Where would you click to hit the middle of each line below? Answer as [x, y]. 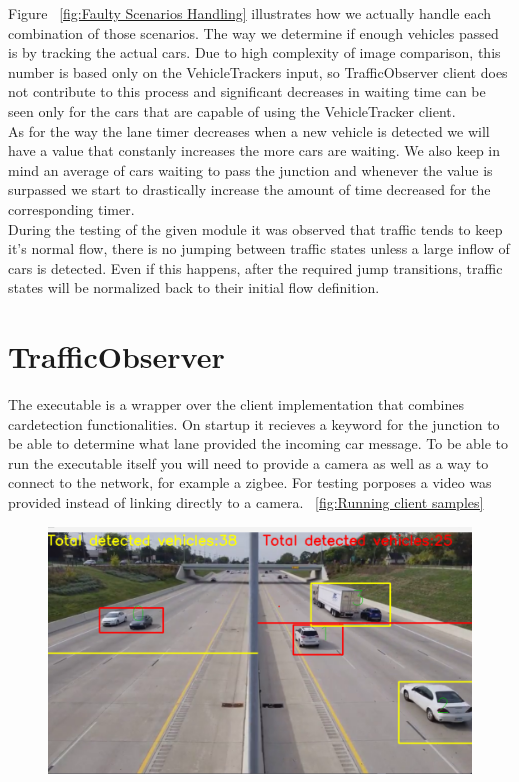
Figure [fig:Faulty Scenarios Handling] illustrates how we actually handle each [250, 13]
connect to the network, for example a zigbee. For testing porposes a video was [250, 482]
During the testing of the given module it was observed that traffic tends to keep [255, 228]
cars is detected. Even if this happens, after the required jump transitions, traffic [255, 267]
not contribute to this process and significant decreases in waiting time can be [247, 91]
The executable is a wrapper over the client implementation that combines [236, 404]
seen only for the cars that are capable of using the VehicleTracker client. [232, 110]
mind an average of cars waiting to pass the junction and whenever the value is [250, 169]
